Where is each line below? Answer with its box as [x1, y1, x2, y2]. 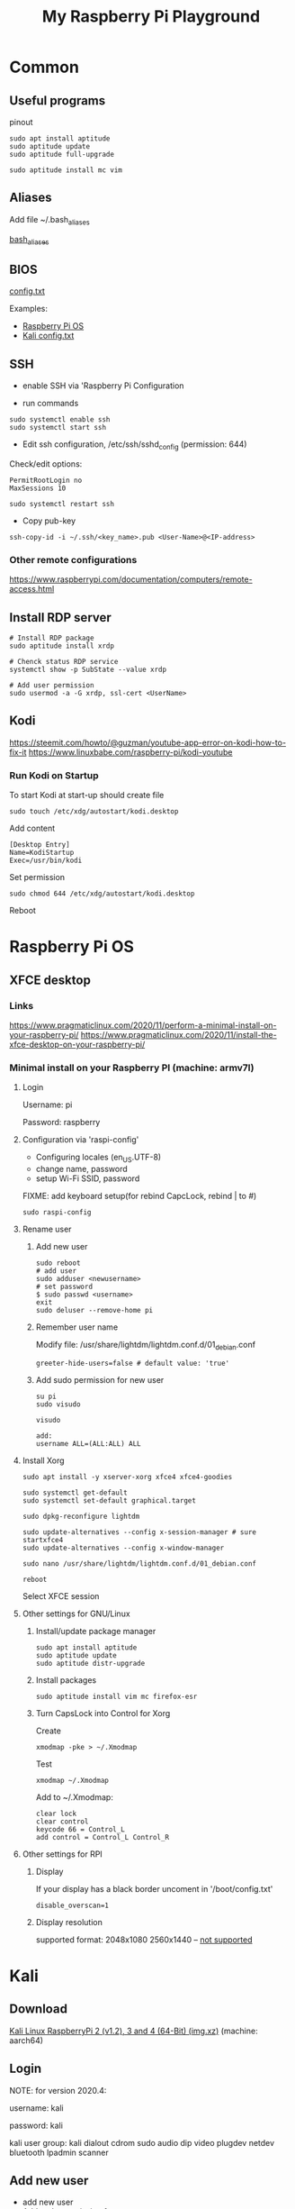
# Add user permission [9, 680, 94, 690]
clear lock [35, 1809, 77, 1818]
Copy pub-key [22, 515, 76, 526]
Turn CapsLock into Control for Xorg [35, 1707, 171, 1718]
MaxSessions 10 [9, 484, 67, 493]
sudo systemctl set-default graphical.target [22, 1495, 196, 1505]
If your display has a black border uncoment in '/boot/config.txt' [35, 1883, 273, 1894]
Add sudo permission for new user [35, 1374, 165, 1385]
